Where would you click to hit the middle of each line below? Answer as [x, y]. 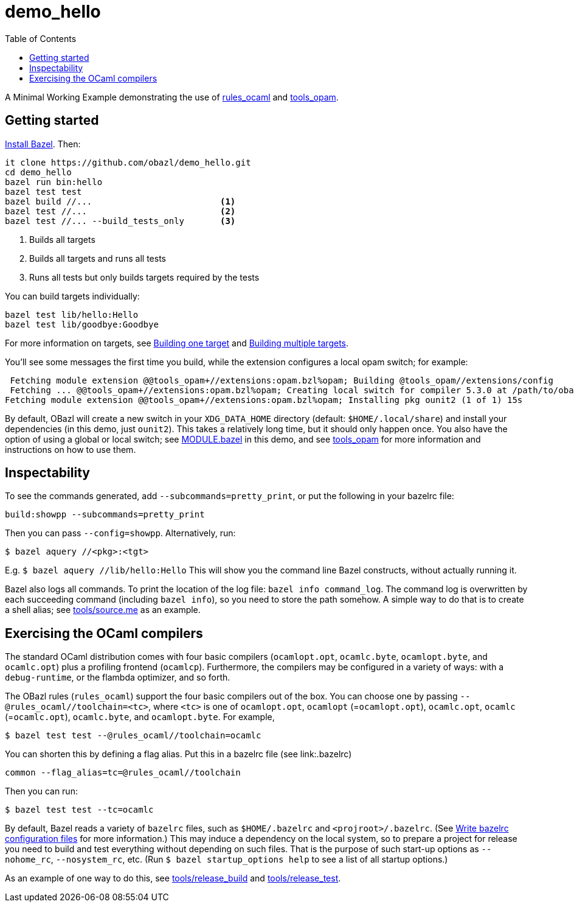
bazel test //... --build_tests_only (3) [120, 221]
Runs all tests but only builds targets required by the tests [144, 277]
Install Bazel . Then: [43, 144]
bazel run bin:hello [54, 182]
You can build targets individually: [72, 296]
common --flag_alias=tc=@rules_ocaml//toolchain [123, 773]
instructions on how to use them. [71, 449]
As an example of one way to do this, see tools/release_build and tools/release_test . [173, 878]
